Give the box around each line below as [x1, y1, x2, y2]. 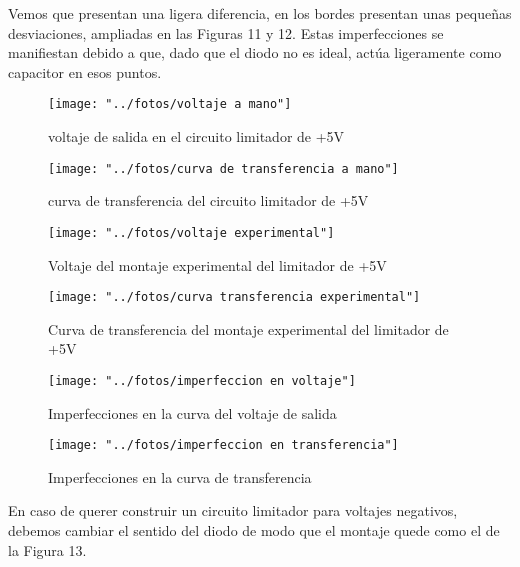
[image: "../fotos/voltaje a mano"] [48, 97, 292, 112]
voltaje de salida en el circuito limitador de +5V [48, 126, 345, 147]
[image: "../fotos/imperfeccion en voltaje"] [48, 373, 356, 388]
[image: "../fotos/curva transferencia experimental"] [48, 290, 421, 305]
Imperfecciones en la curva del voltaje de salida [48, 402, 337, 423]
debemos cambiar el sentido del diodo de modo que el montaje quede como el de [8, 520, 500, 541]
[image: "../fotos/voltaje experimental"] [48, 225, 335, 240]
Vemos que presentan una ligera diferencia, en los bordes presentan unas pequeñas [8, 3, 512, 23]
